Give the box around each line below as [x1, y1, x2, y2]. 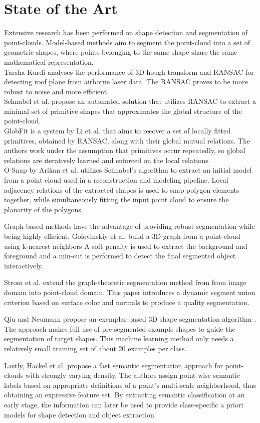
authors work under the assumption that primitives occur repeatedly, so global [4, 145, 245, 156]
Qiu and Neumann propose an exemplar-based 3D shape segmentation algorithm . [4, 314, 256, 324]
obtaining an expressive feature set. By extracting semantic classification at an [4, 389, 245, 400]
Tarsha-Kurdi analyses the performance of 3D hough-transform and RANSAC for [4, 66, 254, 77]
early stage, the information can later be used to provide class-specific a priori [4, 399, 243, 409]
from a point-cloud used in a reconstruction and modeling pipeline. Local [4, 175, 228, 185]
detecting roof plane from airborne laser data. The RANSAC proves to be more [4, 76, 248, 87]
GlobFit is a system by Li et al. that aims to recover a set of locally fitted [4, 125, 231, 136]
